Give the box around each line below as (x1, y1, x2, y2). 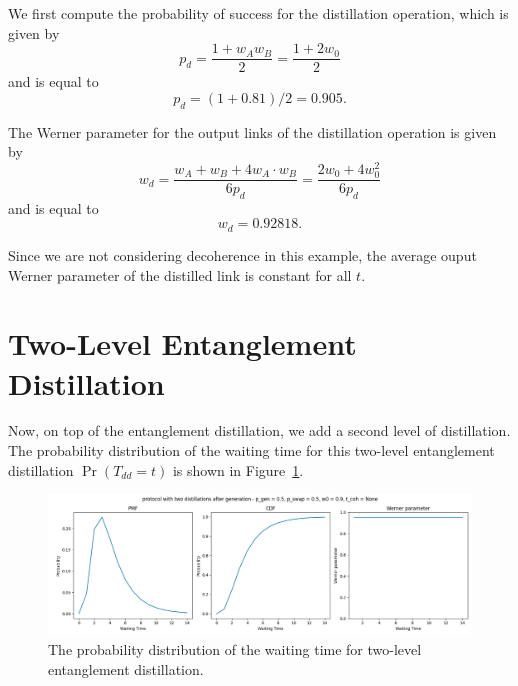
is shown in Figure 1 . (172, 459, 304, 480)
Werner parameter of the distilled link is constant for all (8, 264, 352, 285)
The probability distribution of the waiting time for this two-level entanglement (8, 440, 495, 461)
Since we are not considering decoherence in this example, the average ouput (8, 244, 477, 265)
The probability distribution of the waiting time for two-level (48, 639, 422, 659)
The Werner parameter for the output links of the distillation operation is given (8, 121, 497, 142)
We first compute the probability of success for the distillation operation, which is (8, 3, 509, 23)
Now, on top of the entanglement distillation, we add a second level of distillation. (8, 420, 511, 441)
